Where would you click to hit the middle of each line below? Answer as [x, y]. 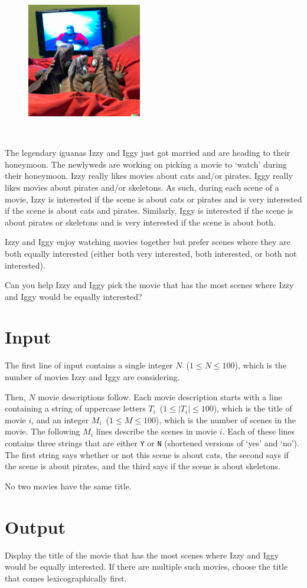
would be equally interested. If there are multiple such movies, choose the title [146, 566]
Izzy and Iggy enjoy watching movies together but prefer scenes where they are [148, 242]
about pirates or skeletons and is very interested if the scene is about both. [140, 222]
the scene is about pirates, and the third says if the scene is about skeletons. [143, 466]
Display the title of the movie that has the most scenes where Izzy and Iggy [142, 555]
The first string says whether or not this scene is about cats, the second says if [147, 454]
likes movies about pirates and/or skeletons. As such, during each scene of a [142, 187]
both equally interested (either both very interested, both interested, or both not [151, 253]
